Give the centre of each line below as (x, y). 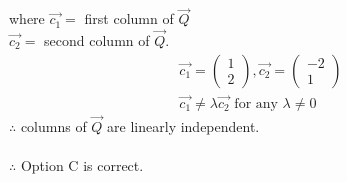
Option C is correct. (82, 165)
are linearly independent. (183, 126)
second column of (97, 40)
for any (256, 103)
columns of (53, 126)
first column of (129, 18)
